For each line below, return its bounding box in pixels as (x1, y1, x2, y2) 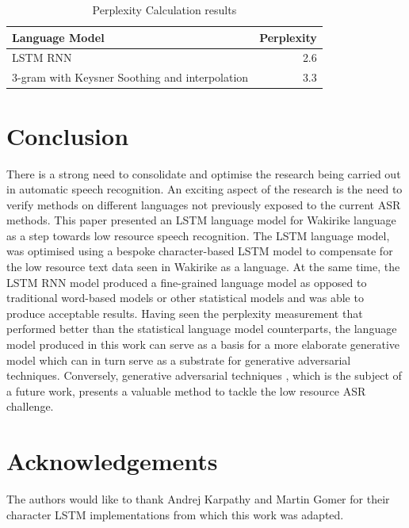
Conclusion (6, 119, 129, 151)
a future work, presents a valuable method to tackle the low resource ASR (6, 382, 366, 399)
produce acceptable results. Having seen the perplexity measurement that (6, 304, 363, 321)
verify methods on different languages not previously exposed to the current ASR (6, 196, 401, 212)
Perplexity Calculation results (92, 2, 237, 17)
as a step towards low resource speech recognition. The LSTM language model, (6, 227, 390, 243)
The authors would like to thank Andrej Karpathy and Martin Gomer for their (6, 491, 390, 507)
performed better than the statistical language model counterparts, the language (6, 320, 397, 337)
